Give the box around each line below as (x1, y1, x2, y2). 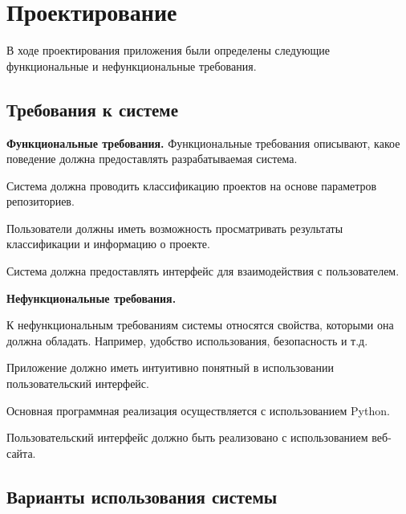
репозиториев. (6, 193, 75, 210)
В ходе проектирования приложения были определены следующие (6, 42, 330, 59)
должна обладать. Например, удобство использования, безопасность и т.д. (6, 332, 368, 349)
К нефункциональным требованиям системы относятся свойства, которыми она (6, 316, 394, 333)
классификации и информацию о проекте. (6, 235, 210, 252)
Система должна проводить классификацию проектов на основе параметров (6, 177, 377, 194)
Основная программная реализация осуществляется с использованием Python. (6, 402, 390, 418)
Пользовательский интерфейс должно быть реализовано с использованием (6, 429, 368, 446)
